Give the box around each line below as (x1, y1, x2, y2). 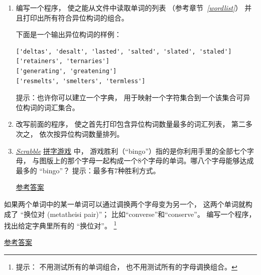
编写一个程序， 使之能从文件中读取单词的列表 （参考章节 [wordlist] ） (16, 3, 242, 13)
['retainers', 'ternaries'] (16, 58, 109, 65)
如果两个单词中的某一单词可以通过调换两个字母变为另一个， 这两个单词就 (4, 198, 245, 209)
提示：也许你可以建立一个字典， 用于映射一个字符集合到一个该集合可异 (16, 92, 250, 103)
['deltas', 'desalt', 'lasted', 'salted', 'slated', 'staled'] (16, 48, 232, 55)
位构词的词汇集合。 (16, 102, 79, 112)
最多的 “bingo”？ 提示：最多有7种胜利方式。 (16, 165, 160, 175)
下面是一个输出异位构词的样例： (16, 29, 121, 40)
